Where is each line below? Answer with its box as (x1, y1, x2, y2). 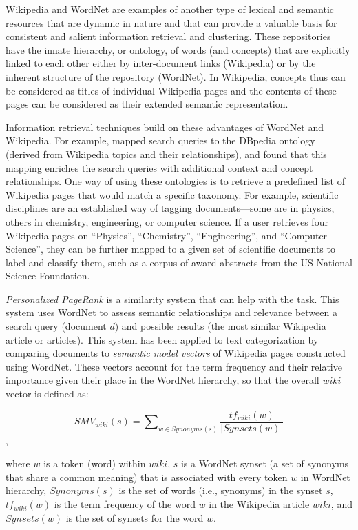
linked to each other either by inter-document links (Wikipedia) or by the (6, 56, 316, 70)
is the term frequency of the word (54, 497, 196, 511)
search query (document (6, 319, 107, 333)
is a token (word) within (43, 456, 146, 471)
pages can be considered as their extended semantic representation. (6, 97, 288, 111)
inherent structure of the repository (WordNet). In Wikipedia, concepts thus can (6, 69, 346, 84)
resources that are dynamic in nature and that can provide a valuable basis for (6, 15, 337, 30)
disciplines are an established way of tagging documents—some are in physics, (6, 201, 335, 215)
